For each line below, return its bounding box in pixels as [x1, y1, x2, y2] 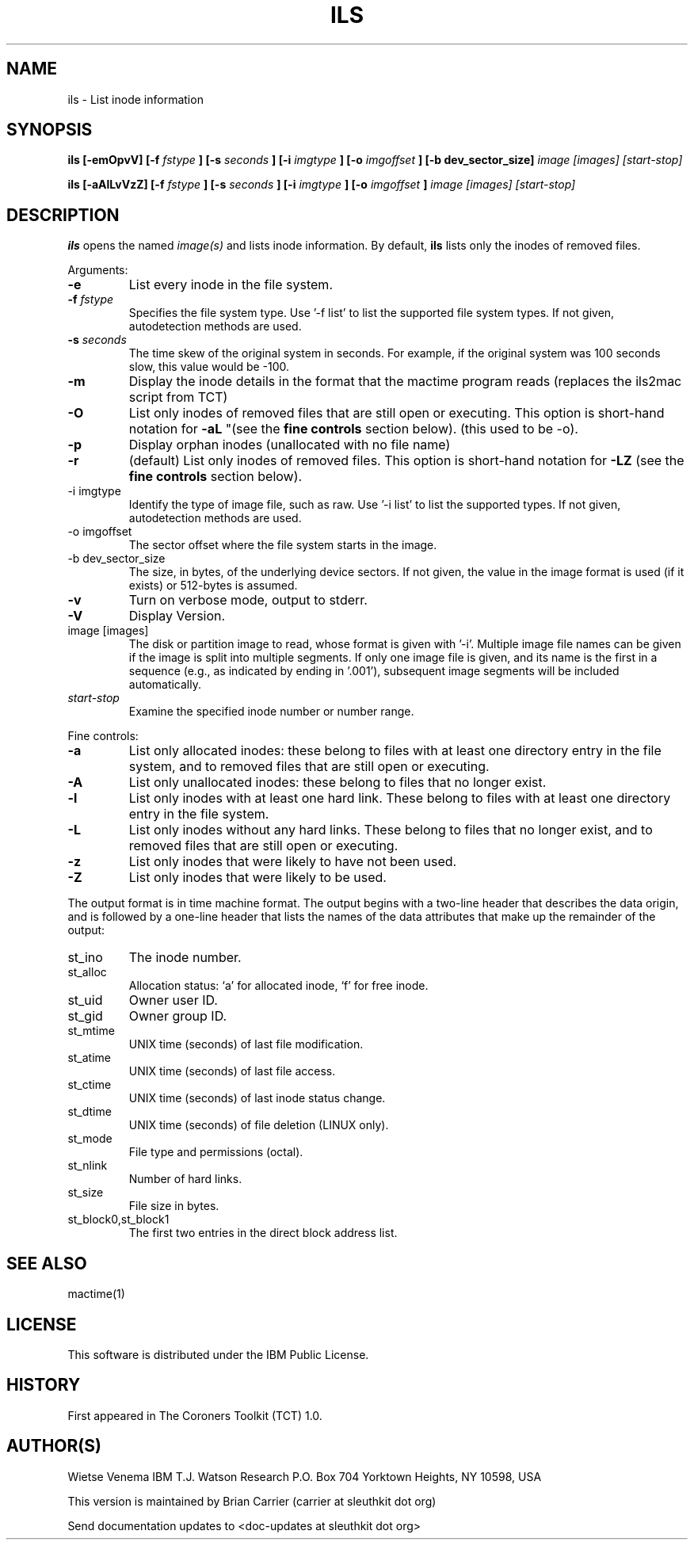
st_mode [67, 1132, 112, 1146]
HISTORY [6, 1375, 81, 1395]
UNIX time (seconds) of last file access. [128, 1064, 336, 1078]
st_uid [67, 992, 103, 1009]
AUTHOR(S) [6, 1436, 101, 1456]
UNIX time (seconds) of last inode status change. [128, 1091, 386, 1105]
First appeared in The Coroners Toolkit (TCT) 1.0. [67, 1408, 322, 1422]
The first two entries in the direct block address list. [128, 1226, 398, 1240]
